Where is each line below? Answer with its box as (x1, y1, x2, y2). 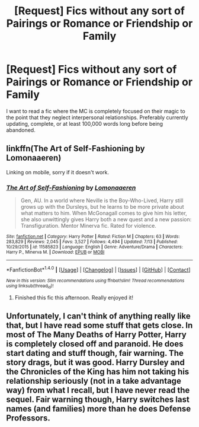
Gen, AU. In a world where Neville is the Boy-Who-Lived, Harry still (20, 197, 184, 204)
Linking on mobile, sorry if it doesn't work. (6, 168, 110, 176)
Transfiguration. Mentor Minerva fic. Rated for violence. (20, 222, 157, 230)
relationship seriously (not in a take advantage (6, 376, 182, 386)
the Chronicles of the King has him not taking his (6, 367, 190, 377)
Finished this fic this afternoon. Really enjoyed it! (14, 294, 133, 301)
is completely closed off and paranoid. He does (6, 339, 184, 349)
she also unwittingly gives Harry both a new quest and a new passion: (20, 216, 192, 223)
